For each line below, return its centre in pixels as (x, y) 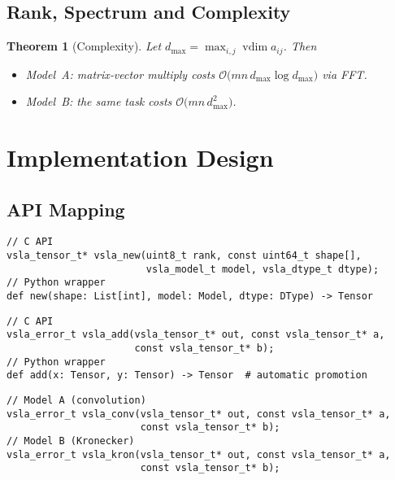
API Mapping (66, 209)
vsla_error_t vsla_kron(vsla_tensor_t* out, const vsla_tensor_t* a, (199, 454)
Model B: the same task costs (99, 101)
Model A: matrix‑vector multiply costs (120, 74)
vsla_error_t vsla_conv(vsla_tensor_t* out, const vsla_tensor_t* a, (199, 414)
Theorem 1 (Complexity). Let (84, 46)
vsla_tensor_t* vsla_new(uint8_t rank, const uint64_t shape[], (184, 256)
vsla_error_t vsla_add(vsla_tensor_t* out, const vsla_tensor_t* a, (196, 335)
